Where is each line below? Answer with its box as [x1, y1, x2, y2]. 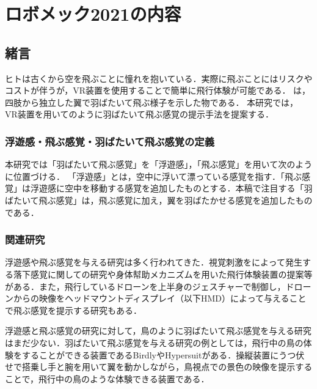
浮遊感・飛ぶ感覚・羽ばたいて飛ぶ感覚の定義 [5, 133, 215, 149]
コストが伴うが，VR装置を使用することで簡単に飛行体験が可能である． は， [5, 84, 311, 97]
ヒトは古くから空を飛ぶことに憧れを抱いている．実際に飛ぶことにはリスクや [5, 72, 313, 84]
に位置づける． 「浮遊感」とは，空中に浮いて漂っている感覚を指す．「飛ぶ [5, 169, 302, 182]
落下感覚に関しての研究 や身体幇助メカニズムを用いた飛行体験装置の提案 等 [13, 267, 313, 280]
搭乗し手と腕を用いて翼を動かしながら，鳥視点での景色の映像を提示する [21, 360, 313, 373]
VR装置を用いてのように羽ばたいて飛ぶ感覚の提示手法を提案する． [5, 108, 274, 120]
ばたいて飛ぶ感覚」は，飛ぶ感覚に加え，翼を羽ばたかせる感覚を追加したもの [5, 193, 313, 206]
